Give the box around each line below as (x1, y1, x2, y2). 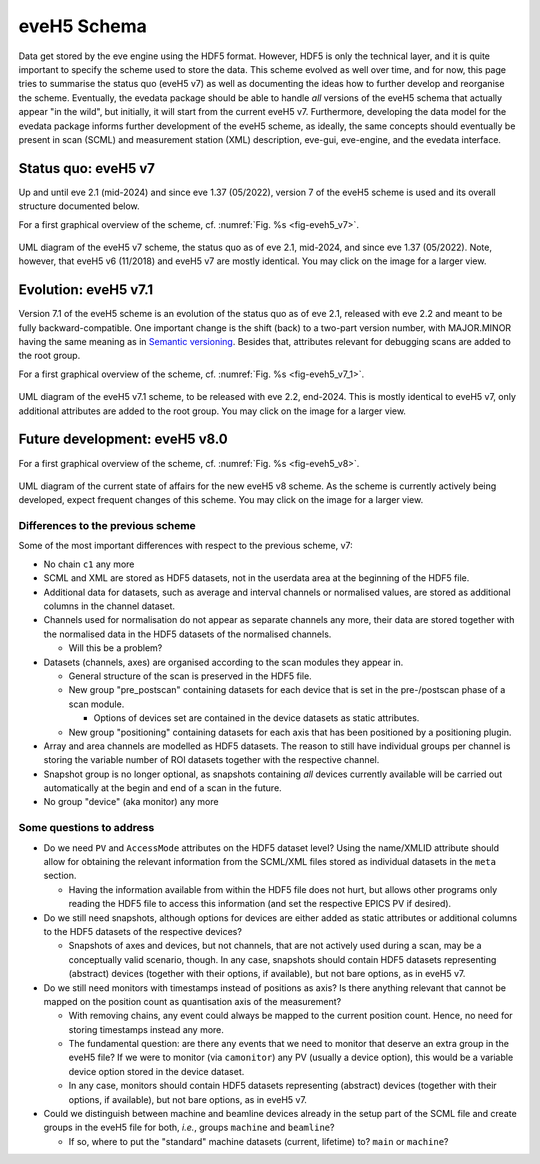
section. (43, 870, 77, 882)
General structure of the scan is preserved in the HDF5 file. (68, 670, 312, 682)
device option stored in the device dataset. (68, 1065, 245, 1077)
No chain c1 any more (43, 558, 135, 570)
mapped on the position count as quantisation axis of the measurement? (43, 995, 342, 1007)
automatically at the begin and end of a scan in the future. (43, 782, 282, 794)
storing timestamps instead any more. (68, 1023, 225, 1035)
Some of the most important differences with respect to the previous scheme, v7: (18, 540, 354, 552)
